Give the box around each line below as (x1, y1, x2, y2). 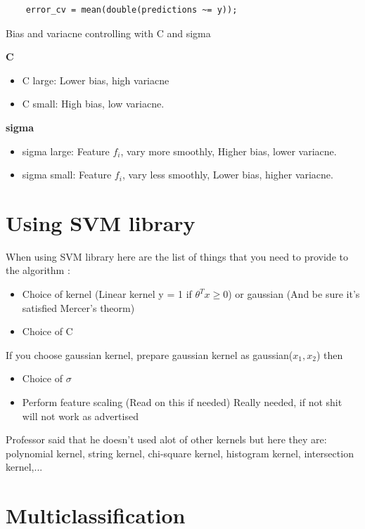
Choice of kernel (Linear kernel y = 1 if (22, 287, 192, 301)
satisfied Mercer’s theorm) (22, 300, 135, 315)
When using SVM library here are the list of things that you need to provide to (6, 249, 348, 263)
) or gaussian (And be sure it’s (228, 287, 360, 301)
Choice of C (22, 324, 73, 339)
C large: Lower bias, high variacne (22, 72, 169, 87)
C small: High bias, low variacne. (22, 96, 165, 111)
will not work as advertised (22, 408, 139, 423)
